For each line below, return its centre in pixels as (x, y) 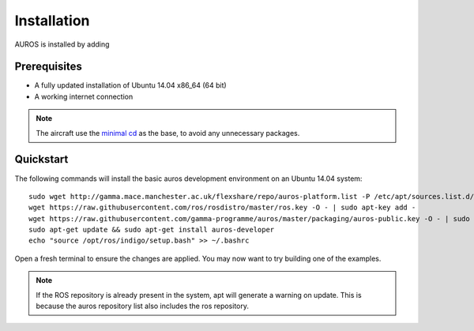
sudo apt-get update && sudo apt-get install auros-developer (152, 230)
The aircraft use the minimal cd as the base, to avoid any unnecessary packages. (168, 133)
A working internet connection (84, 96)
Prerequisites (48, 67)
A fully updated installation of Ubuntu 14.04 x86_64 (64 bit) (130, 85)
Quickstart (41, 159)
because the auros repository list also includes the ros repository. (142, 306)
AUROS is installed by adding (62, 44)
